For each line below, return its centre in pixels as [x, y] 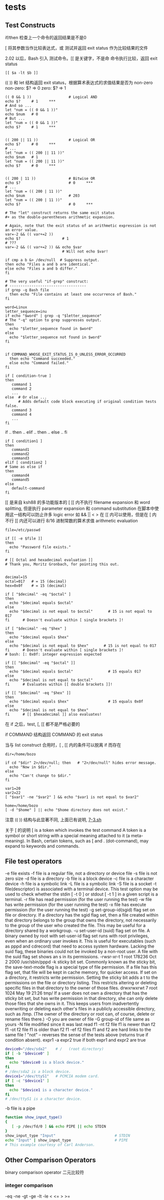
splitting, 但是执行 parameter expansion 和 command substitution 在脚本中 [80, 508]
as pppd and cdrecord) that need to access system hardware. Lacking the [80, 946]
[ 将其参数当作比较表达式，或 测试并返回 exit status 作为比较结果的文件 [77, 48]
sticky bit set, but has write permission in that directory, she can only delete [82, 998]
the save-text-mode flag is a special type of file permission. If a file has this [81, 967]
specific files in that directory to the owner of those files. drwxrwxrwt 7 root [81, 988]
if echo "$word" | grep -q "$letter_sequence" [53, 316]
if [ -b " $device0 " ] [27, 1053]
